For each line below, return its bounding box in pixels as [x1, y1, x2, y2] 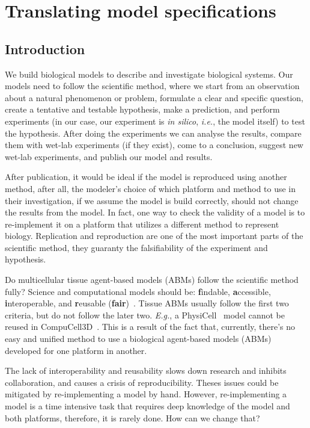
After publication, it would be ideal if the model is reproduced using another [5, 170, 287, 183]
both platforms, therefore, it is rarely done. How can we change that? [5, 411, 260, 424]
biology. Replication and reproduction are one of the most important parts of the [5, 229, 303, 242]
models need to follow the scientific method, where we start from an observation [5, 79, 300, 92]
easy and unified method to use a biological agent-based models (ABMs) [5, 332, 272, 345]
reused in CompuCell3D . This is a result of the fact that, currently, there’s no [5, 320, 296, 333]
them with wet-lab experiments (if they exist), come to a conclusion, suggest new [5, 138, 303, 151]
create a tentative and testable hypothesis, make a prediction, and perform [5, 103, 280, 116]
